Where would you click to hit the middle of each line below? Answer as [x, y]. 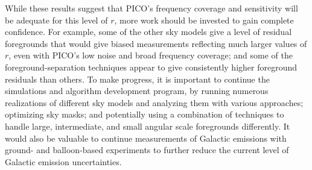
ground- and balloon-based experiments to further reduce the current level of [147, 150]
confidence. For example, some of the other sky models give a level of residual [148, 32]
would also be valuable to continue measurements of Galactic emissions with [146, 138]
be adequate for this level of [56, 20]
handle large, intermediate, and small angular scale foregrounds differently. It [148, 126]
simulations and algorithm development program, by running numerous [137, 91]
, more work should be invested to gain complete [204, 20]
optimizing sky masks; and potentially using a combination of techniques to [145, 114]
